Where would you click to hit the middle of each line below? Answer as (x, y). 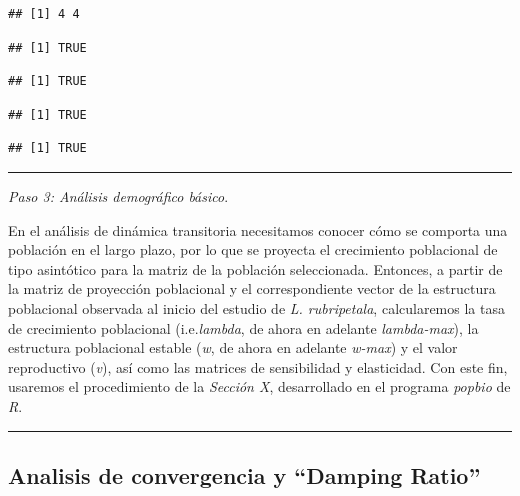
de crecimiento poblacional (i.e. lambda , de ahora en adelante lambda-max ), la (243, 327)
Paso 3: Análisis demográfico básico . (118, 195)
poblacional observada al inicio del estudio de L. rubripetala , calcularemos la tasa (256, 307)
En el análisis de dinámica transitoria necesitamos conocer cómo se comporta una (258, 229)
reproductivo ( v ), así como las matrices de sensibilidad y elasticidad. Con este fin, (258, 366)
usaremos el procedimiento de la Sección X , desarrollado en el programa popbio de (259, 386)
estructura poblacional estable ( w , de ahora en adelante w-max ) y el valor (233, 347)
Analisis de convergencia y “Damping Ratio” (244, 474)
